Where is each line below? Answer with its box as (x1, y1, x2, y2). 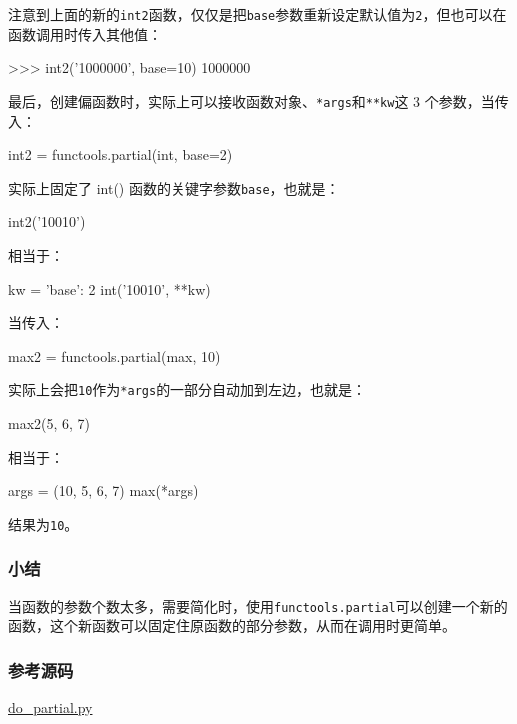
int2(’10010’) (8, 211, 86, 232)
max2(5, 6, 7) (8, 412, 91, 433)
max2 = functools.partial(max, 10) (8, 345, 221, 366)
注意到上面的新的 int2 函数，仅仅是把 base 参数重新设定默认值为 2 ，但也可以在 (8, 4, 507, 24)
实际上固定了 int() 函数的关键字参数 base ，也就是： (8, 177, 340, 198)
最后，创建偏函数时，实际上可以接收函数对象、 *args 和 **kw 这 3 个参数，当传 (8, 90, 509, 111)
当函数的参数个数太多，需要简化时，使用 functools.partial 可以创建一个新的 (8, 595, 508, 616)
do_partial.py (8, 697, 93, 718)
